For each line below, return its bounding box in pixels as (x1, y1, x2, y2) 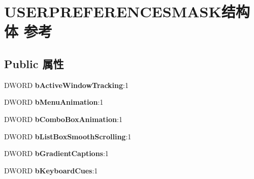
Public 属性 (4, 55, 64, 71)
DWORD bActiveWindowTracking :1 (4, 79, 129, 90)
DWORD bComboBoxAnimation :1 (4, 113, 122, 124)
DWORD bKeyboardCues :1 (4, 165, 98, 175)
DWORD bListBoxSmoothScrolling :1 (4, 131, 132, 141)
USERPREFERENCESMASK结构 (4, 1, 250, 22)
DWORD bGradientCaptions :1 (4, 148, 109, 159)
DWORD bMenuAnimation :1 (4, 97, 104, 107)
